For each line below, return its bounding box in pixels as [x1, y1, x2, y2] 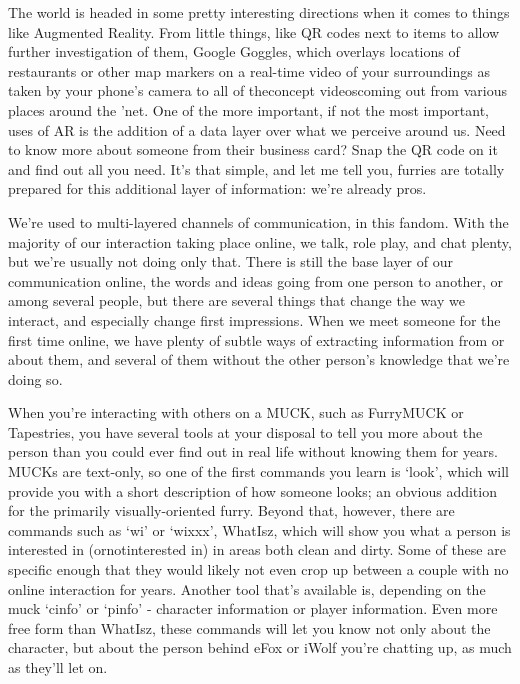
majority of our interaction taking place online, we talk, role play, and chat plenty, [8, 231, 512, 252]
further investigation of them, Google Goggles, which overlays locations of [8, 41, 460, 62]
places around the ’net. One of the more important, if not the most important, [8, 99, 489, 120]
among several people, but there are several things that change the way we [8, 290, 465, 311]
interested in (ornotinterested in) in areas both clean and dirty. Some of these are [8, 539, 506, 560]
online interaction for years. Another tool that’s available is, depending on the [8, 578, 486, 599]
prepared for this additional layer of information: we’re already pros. [8, 178, 427, 199]
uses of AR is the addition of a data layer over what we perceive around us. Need [8, 119, 506, 140]
